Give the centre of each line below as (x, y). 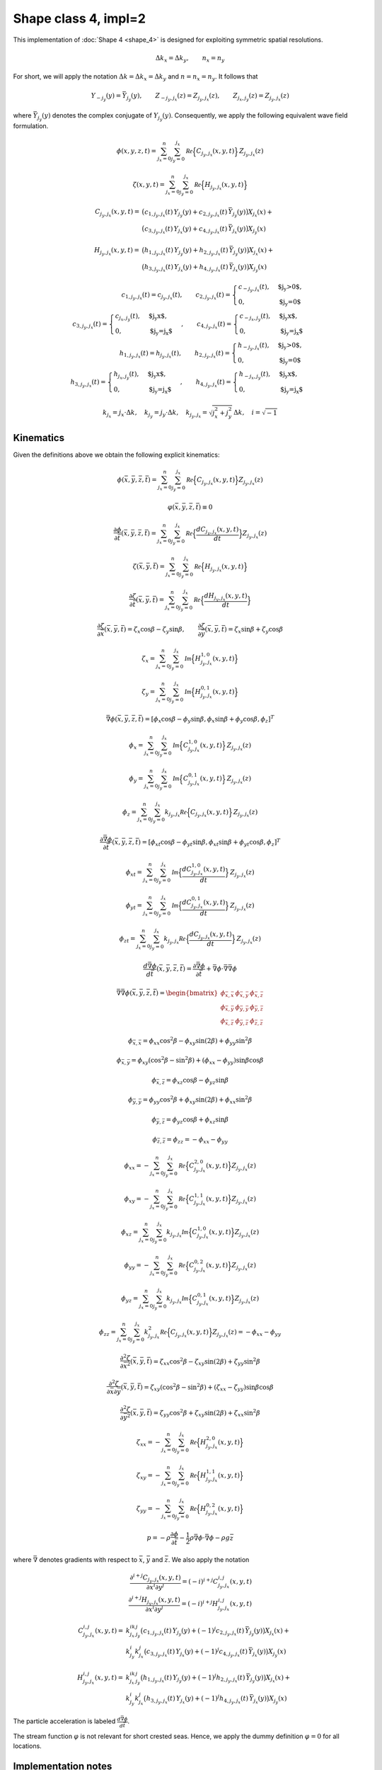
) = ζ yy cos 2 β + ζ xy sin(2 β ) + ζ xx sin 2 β (205, 1413)
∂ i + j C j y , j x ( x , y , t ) (155, 1578)
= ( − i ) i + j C (200, 1581)
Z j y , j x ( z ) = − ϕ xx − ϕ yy (247, 1333)
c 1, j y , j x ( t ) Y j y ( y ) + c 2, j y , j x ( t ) (186, 213)
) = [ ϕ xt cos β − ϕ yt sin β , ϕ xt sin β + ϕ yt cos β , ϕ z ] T (209, 842)
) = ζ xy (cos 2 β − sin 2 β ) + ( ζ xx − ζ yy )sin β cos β (207, 1387)
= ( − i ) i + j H (200, 1603)
